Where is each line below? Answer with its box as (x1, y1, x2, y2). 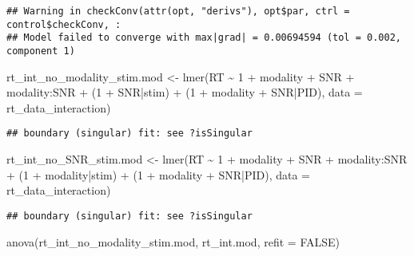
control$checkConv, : (6, 18, 121, 30)
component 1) (6, 45, 75, 57)
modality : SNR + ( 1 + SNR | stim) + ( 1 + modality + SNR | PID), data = (6, 84, 363, 100)
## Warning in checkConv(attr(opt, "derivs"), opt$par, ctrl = (6, 6, 350, 17)
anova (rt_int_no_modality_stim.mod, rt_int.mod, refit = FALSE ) (6, 233, 340, 250)
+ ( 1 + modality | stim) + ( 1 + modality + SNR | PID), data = (6, 166, 311, 183)
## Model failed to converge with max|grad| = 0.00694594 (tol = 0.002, (6, 32, 401, 44)
